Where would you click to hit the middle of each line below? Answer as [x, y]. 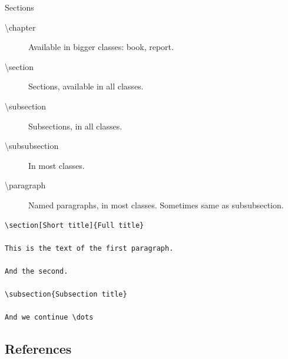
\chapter [20, 27]
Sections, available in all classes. [86, 86]
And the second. [37, 271]
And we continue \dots [49, 318]
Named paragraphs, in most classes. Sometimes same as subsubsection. [156, 205]
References [38, 349]
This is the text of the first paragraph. [89, 248]
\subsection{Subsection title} [66, 295]
